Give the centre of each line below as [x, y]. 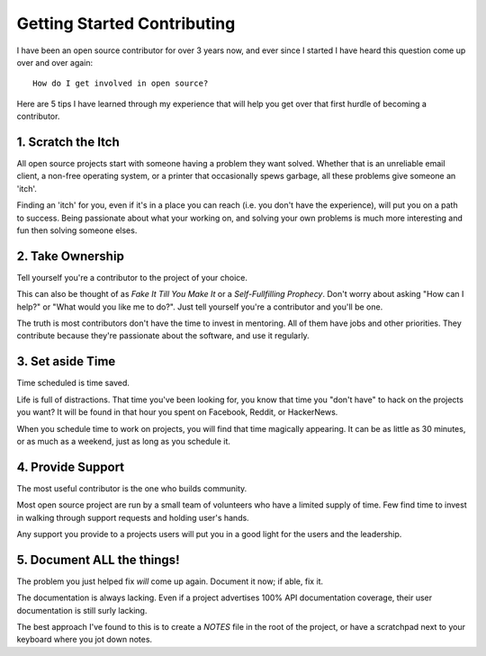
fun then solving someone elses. [77, 230]
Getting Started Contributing [126, 23]
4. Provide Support [71, 467]
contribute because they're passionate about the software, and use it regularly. [163, 336]
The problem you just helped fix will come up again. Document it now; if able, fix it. [170, 581]
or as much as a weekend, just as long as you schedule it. [124, 441]
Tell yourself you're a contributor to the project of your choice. [132, 277]
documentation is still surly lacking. [82, 610]
